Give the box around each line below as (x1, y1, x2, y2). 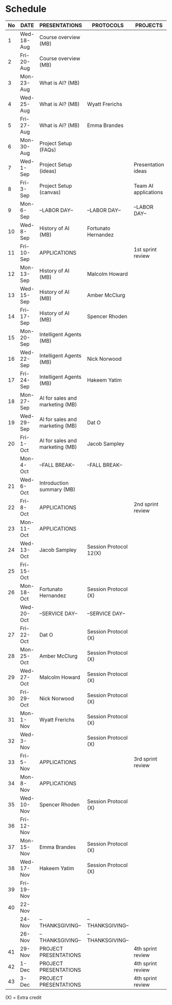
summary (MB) (39, 486, 76, 493)
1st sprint (134, 245, 157, 253)
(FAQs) (39, 146, 56, 153)
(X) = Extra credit (5, 994, 42, 1000)
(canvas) (39, 188, 61, 196)
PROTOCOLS (92, 22, 124, 29)
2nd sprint (134, 500, 159, 507)
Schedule (5, 3, 47, 15)
